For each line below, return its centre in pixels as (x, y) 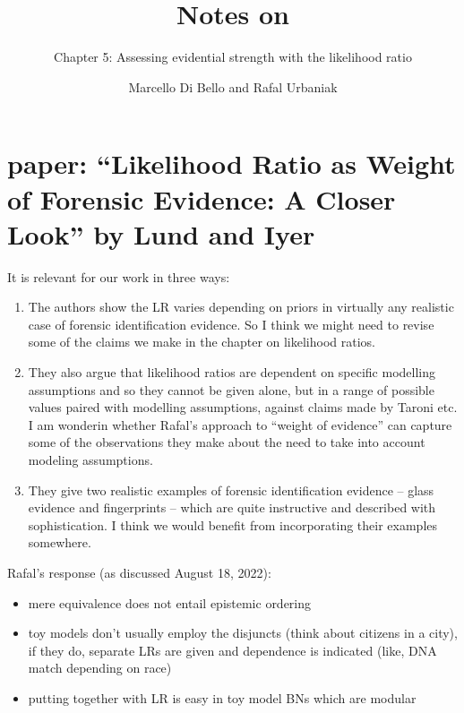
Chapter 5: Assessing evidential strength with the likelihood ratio (233, 57)
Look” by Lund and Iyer (161, 233)
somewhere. (60, 542)
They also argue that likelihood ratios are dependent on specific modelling (232, 372)
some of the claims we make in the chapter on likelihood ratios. (202, 342)
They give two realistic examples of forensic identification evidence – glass (231, 490)
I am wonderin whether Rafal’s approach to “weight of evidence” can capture (240, 424)
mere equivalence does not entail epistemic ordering (170, 602)
